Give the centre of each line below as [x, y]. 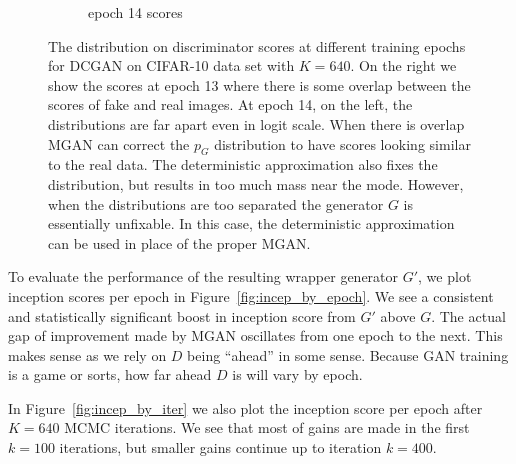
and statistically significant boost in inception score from [182, 315]
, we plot [445, 276]
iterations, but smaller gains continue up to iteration [220, 447]
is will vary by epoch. [297, 374]
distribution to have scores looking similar [342, 143]
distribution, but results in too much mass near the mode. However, [256, 183]
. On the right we [403, 65]
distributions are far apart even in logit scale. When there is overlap [256, 123]
